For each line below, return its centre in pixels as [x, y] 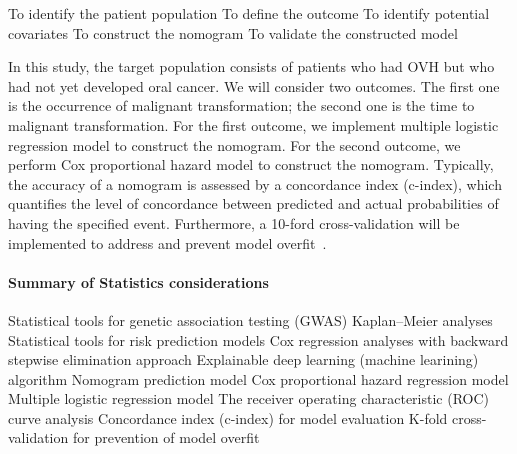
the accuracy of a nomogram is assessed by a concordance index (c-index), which [255, 183]
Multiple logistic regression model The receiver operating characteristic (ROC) [249, 398]
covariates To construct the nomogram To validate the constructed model [233, 32]
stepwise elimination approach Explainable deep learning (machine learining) [243, 359]
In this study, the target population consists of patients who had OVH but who [251, 66]
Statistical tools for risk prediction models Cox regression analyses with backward [258, 339]
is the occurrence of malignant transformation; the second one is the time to [241, 105]
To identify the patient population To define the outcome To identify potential [249, 13]
